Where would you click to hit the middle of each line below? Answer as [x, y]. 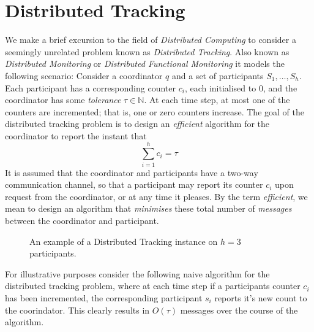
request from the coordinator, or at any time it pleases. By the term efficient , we [156, 196]
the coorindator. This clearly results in [77, 310]
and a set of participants [218, 75]
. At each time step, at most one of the [217, 100]
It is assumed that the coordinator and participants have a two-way [132, 172]
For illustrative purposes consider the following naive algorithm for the [137, 273]
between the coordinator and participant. [82, 220]
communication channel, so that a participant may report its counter [134, 184]
